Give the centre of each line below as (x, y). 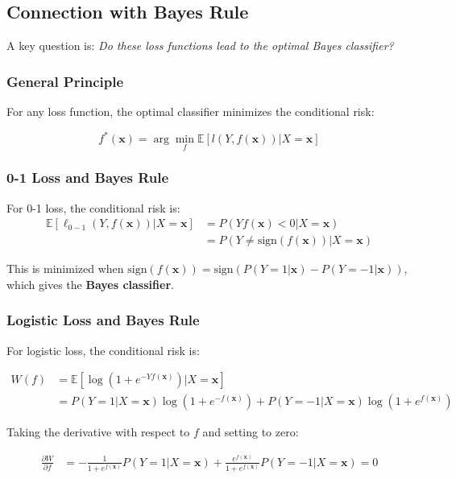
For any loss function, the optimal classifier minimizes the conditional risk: (191, 111)
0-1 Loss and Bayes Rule (88, 178)
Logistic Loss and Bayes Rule (103, 320)
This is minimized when (65, 268)
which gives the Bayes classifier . (90, 284)
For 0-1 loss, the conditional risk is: (93, 207)
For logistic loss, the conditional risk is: (103, 350)
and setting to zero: (251, 432)
